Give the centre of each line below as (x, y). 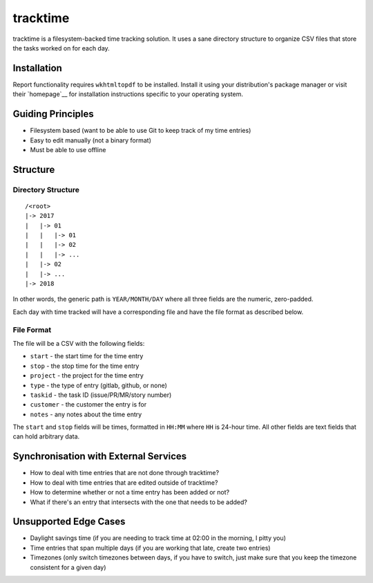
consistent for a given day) (68, 567)
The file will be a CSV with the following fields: (79, 343)
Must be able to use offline (68, 149)
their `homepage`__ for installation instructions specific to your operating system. (128, 94)
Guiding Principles (54, 114)
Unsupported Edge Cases (69, 522)
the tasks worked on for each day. (61, 48)
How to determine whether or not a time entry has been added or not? (130, 492)
